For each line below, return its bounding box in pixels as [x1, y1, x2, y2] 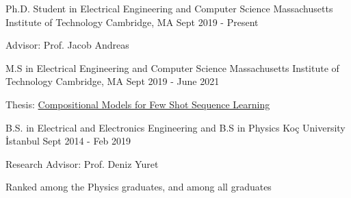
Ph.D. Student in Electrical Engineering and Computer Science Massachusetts [5, 1, 333, 15]
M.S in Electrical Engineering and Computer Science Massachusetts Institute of [5, 60, 339, 75]
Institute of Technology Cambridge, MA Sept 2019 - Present [5, 14, 259, 29]
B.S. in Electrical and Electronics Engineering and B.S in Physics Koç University [5, 120, 346, 134]
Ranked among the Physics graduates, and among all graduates [5, 180, 272, 194]
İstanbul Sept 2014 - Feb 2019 [5, 134, 131, 148]
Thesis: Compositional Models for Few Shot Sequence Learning [5, 97, 270, 111]
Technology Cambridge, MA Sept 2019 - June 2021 [5, 74, 220, 88]
